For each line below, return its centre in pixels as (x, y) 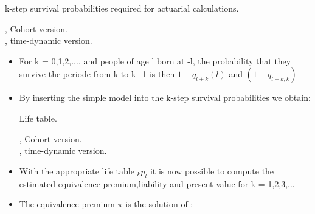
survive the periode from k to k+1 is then (97, 74)
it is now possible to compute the (212, 171)
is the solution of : (159, 204)
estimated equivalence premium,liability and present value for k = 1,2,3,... (157, 183)
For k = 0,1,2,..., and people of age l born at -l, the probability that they (155, 60)
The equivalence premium (67, 204)
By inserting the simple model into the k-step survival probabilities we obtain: (165, 98)
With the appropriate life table (77, 171)
